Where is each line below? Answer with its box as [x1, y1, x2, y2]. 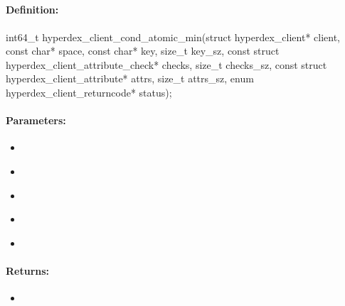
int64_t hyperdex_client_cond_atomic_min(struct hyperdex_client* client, [6, 29, 341, 44]
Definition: [6, 2, 59, 17]
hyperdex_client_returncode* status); [6, 84, 172, 99]
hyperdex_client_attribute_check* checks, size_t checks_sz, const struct [6, 57, 327, 72]
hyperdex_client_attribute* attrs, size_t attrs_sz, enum [6, 71, 254, 86]
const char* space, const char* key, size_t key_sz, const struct [6, 43, 280, 58]
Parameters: [6, 113, 66, 128]
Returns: [6, 263, 50, 278]
